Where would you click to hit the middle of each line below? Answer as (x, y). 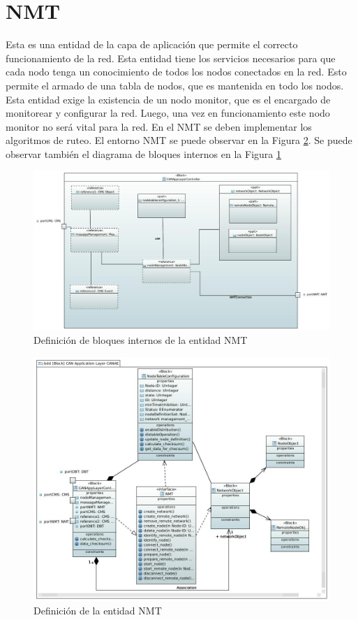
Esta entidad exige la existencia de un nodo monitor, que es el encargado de (168, 99)
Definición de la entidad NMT (98, 611)
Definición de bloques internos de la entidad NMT (141, 340)
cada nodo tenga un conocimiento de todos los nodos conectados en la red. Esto (176, 72)
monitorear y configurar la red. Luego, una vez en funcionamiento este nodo (168, 113)
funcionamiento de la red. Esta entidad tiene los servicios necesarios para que (171, 58)
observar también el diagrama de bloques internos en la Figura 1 (143, 153)
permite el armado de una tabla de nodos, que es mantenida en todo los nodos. (175, 85)
